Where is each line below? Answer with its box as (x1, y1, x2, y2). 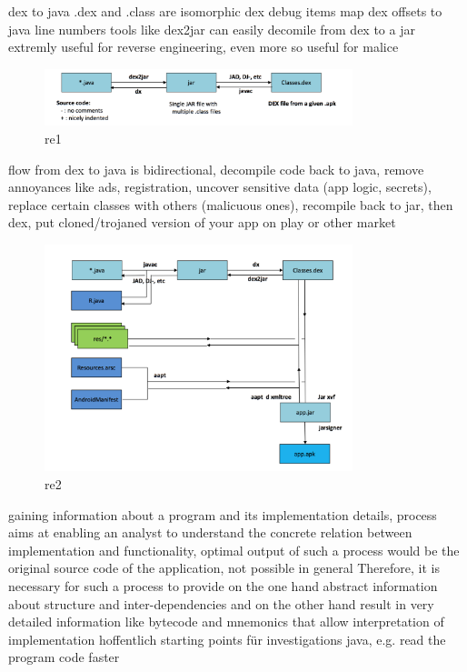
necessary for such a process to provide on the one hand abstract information (8, 576, 438, 595)
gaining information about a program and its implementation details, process (8, 505, 437, 524)
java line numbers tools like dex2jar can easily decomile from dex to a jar (8, 19, 415, 38)
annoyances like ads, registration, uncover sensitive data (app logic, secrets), (8, 177, 432, 196)
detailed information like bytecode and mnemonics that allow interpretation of (8, 612, 444, 631)
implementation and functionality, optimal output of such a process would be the (8, 540, 460, 559)
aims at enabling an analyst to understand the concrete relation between (8, 523, 412, 542)
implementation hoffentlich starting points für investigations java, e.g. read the (8, 629, 446, 648)
